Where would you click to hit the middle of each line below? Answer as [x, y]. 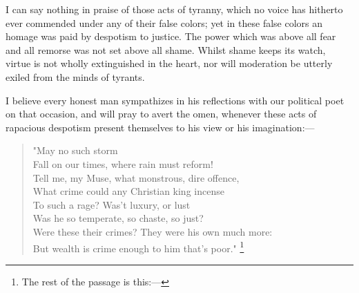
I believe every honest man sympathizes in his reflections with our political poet [175, 100]
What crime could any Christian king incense [128, 191]
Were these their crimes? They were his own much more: [153, 231]
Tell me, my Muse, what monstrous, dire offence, [136, 177]
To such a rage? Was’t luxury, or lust [111, 204]
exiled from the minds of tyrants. [75, 76]
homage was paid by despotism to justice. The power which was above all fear [171, 36]
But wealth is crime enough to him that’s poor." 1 [138, 247]
